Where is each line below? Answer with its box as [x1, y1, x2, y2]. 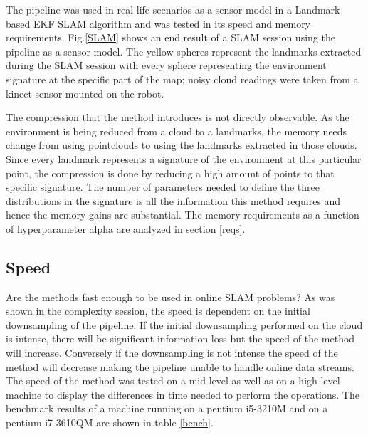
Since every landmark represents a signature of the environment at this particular [6, 151, 362, 166]
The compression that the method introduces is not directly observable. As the [6, 110, 349, 125]
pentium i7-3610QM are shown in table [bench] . [6, 415, 214, 430]
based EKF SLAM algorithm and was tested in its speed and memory [6, 16, 311, 31]
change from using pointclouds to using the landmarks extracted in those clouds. [6, 137, 357, 152]
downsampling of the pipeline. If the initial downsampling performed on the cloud [6, 317, 363, 332]
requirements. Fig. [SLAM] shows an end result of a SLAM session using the [6, 30, 335, 45]
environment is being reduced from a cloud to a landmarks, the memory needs [6, 123, 347, 138]
